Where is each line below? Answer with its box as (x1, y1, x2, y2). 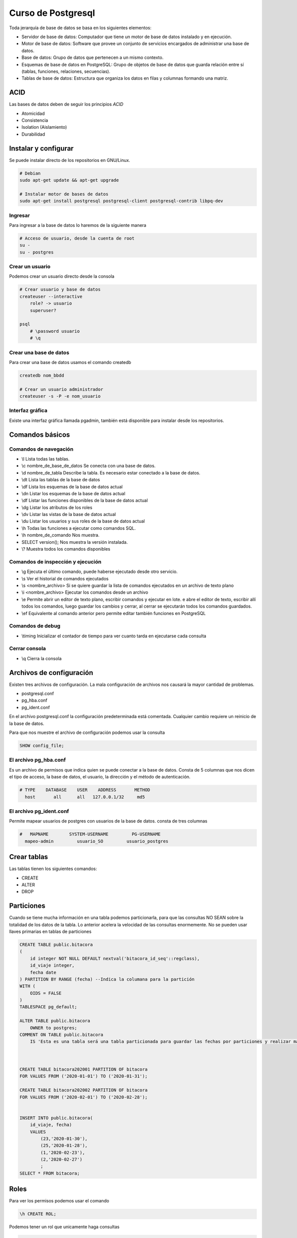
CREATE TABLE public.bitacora (19, 941, 93, 947)
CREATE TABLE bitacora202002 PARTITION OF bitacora (19, 1087, 148, 1093)
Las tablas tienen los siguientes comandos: (9, 866, 98, 872)
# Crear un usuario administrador (19, 386, 103, 392)
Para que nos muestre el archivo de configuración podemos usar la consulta (9, 729, 165, 735)
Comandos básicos (9, 430, 70, 439)
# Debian (19, 170, 41, 176)
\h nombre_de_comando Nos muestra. (21, 532, 100, 538)
